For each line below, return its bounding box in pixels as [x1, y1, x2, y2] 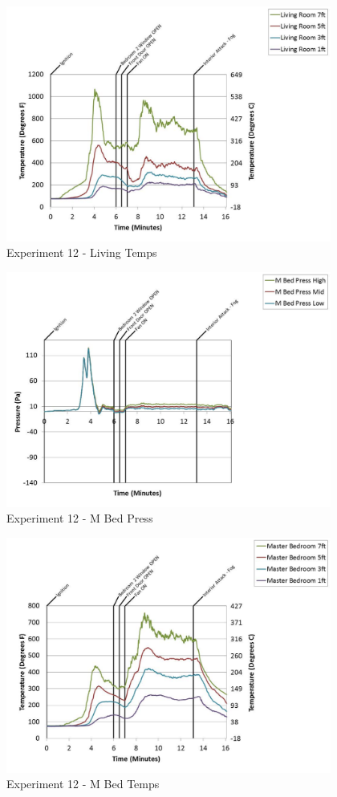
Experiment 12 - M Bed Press [6, 510, 153, 527]
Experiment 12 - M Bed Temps [6, 775, 160, 792]
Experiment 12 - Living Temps [6, 244, 157, 261]
